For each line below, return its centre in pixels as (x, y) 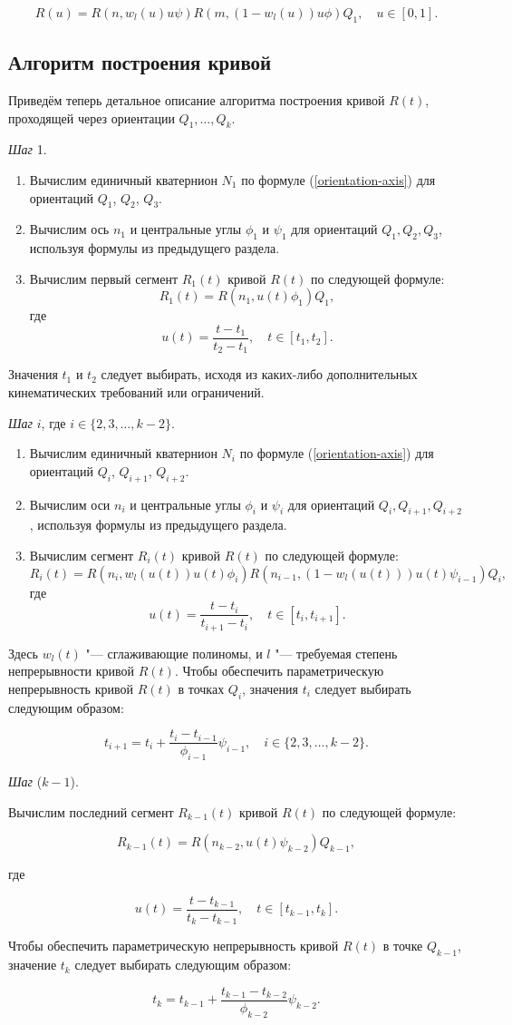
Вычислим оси (70, 504)
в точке (403, 946)
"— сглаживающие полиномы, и (174, 653)
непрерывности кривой (72, 671)
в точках (201, 688)
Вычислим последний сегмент (91, 811)
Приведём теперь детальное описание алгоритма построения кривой (197, 100)
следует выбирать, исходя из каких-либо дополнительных (259, 374)
